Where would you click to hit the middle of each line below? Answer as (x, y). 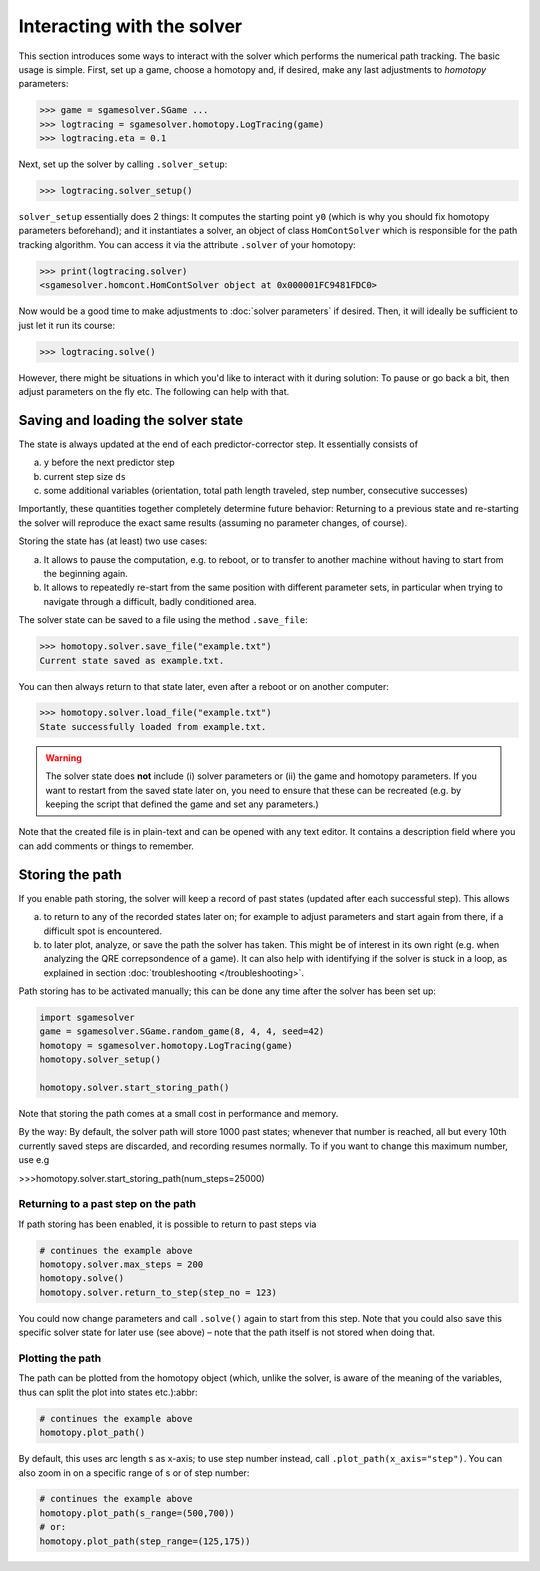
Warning (63, 757)
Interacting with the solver (130, 26)
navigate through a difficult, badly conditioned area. (150, 601)
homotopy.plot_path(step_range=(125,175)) (145, 1541)
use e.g (34, 1160)
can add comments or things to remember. (106, 846)
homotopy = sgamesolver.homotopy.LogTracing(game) (166, 1045)
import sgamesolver (87, 1018)
